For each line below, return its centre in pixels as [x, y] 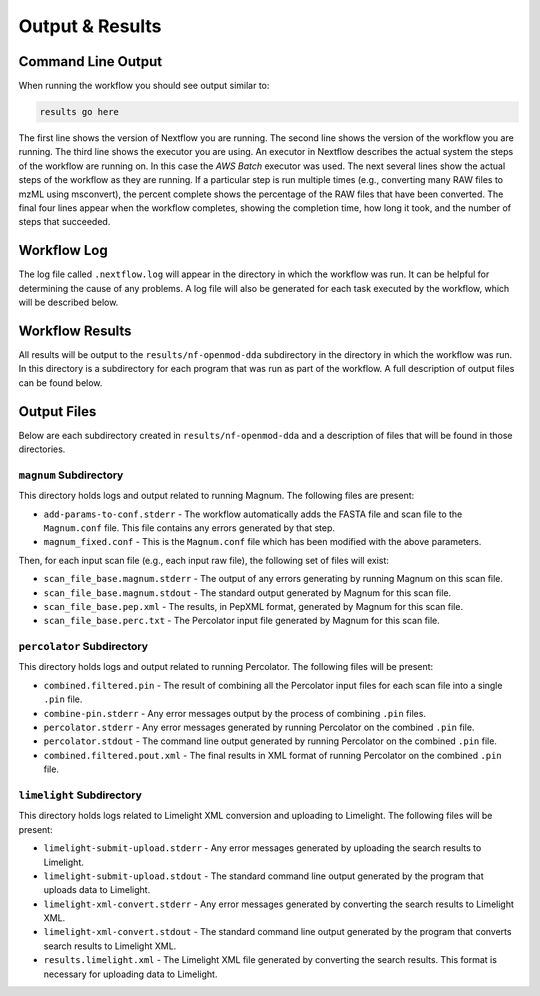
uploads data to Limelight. [97, 890]
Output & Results [90, 26]
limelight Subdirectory [80, 795]
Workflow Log [63, 250]
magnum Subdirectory [71, 475]
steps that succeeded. [64, 222]
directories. [42, 449]
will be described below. [68, 302]
